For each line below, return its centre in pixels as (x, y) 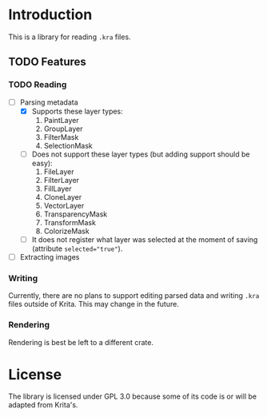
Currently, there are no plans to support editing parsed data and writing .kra (134, 296)
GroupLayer (63, 129)
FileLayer (59, 171)
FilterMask (61, 137)
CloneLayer (63, 197)
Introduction (50, 15)
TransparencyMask (76, 214)
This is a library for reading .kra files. (70, 37)
